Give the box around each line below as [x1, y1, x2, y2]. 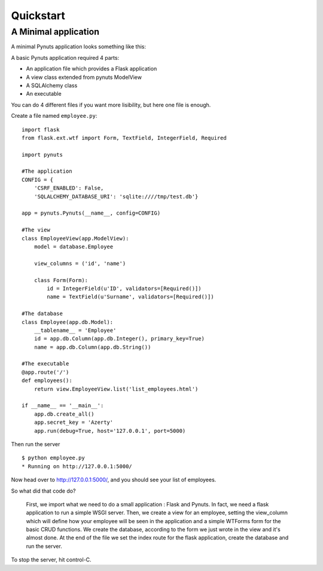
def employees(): [22, 377, 72, 384]
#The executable [22, 361, 69, 367]
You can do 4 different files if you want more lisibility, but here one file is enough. [11, 101, 211, 108]
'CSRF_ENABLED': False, [33, 185, 104, 191]
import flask [22, 126, 60, 133]
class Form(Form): [33, 277, 89, 283]
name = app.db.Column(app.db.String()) [33, 344, 151, 350]
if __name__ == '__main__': [22, 402, 104, 409]
